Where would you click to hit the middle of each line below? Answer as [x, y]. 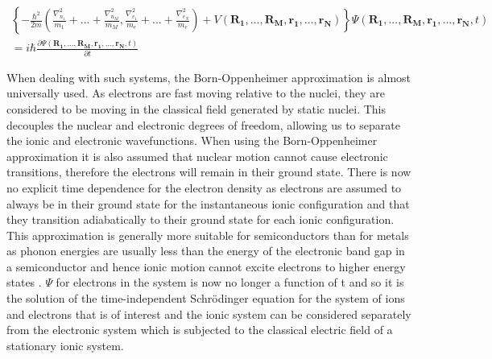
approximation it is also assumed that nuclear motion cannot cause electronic [197, 156]
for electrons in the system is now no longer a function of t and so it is [230, 282]
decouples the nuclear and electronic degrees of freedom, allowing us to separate [203, 124]
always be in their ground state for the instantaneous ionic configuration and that [208, 203]
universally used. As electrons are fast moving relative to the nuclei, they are [196, 93]
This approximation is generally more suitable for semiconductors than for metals [208, 235]
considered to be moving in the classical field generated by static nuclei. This [196, 108]
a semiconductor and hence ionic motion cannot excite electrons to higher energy [206, 266]
